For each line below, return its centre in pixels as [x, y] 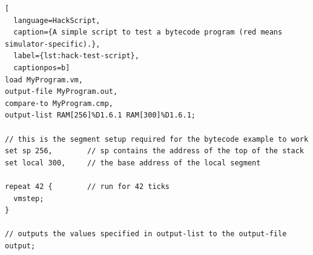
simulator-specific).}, [53, 44]
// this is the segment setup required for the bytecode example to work [157, 139]
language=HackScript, [57, 20]
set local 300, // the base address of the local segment [133, 163]
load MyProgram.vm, [44, 80]
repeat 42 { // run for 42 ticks [87, 186]
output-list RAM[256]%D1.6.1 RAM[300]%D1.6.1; [100, 115]
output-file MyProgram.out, [61, 92]
